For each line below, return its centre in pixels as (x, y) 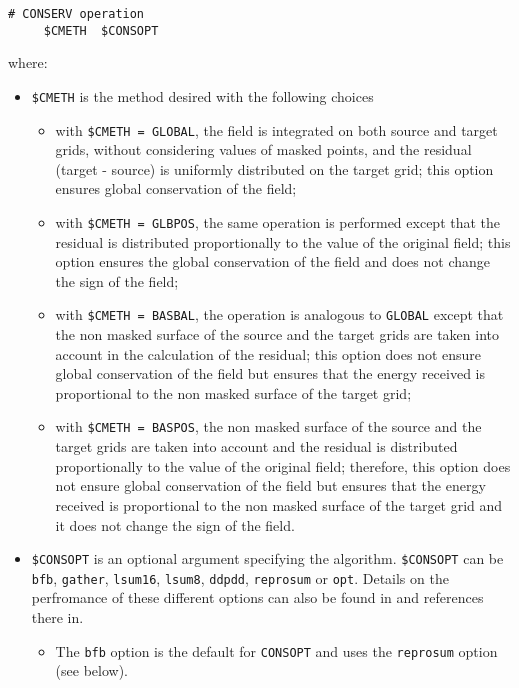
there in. (57, 617)
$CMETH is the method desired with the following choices (202, 95)
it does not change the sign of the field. (175, 524)
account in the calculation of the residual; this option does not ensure (268, 353)
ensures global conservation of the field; (176, 188)
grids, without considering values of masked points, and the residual (263, 149)
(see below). (91, 670)
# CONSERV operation (76, 14)
